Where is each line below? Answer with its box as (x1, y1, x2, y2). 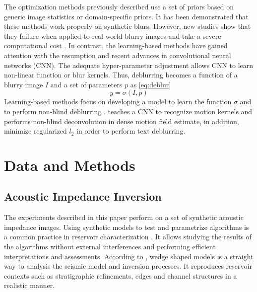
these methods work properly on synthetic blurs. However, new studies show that (4, 21, 251, 31)
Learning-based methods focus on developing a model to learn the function (4, 96, 232, 107)
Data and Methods (4, 154, 135, 175)
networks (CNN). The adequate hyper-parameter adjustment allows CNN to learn (4, 60, 254, 70)
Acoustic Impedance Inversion (4, 189, 162, 204)
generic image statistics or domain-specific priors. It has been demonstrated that (4, 11, 249, 21)
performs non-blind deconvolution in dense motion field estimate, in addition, (4, 116, 239, 126)
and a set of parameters (50, 79, 123, 89)
